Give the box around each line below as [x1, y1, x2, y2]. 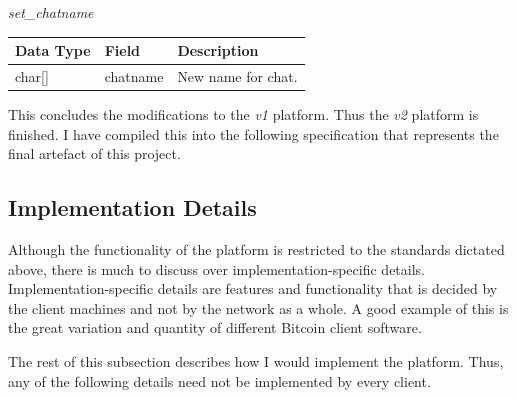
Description [177, 40, 259, 61]
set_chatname [8, 2, 94, 22]
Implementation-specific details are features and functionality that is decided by [8, 278, 498, 299]
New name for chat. [177, 65, 298, 86]
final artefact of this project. [8, 143, 181, 164]
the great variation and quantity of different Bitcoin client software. [8, 317, 422, 338]
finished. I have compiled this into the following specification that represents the [8, 123, 499, 144]
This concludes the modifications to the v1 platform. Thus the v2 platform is [8, 104, 479, 125]
